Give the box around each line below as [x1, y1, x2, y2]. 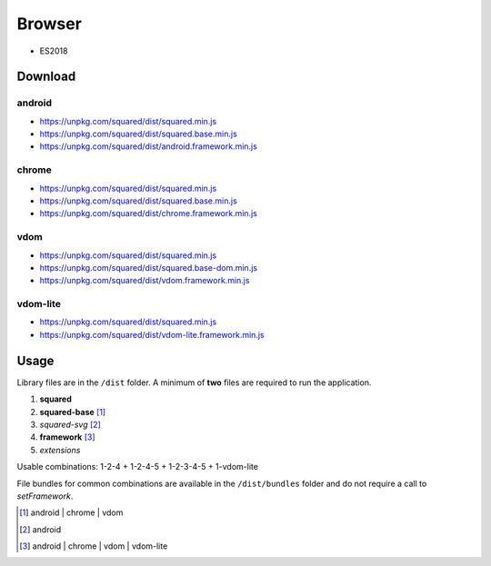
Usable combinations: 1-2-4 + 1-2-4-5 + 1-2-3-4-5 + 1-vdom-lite [16, 462, 259, 472]
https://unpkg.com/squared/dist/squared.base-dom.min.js [39, 262, 258, 273]
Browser [16, 14, 82, 34]
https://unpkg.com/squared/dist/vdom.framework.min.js [39, 275, 250, 286]
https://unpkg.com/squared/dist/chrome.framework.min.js [39, 208, 258, 219]
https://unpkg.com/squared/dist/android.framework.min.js [39, 141, 258, 152]
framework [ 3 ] [39, 432, 95, 442]
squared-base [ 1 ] [39, 406, 106, 417]
